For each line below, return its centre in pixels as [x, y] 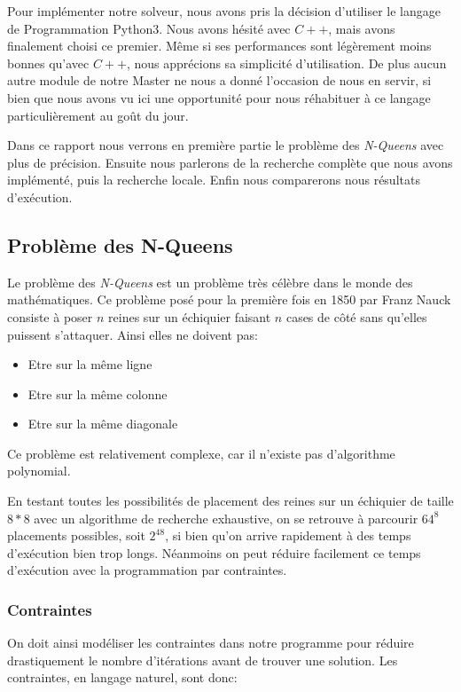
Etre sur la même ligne [90, 364]
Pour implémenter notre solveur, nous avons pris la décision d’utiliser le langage [224, 11]
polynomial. [39, 471]
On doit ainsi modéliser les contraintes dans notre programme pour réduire [211, 643]
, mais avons [362, 28]
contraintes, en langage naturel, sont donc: [122, 677]
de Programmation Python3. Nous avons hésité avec [149, 28]
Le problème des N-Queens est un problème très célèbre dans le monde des [210, 282]
